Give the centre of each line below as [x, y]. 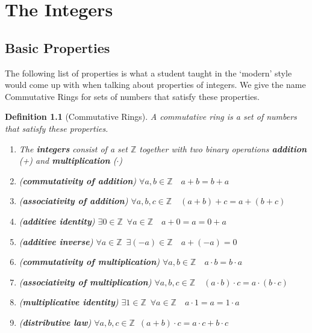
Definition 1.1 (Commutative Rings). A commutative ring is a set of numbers [151, 117]
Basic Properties [58, 47]
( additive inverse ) [56, 241]
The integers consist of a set [73, 148]
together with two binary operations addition [223, 148]
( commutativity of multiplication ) [89, 262]
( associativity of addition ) [73, 201]
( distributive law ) [55, 322]
